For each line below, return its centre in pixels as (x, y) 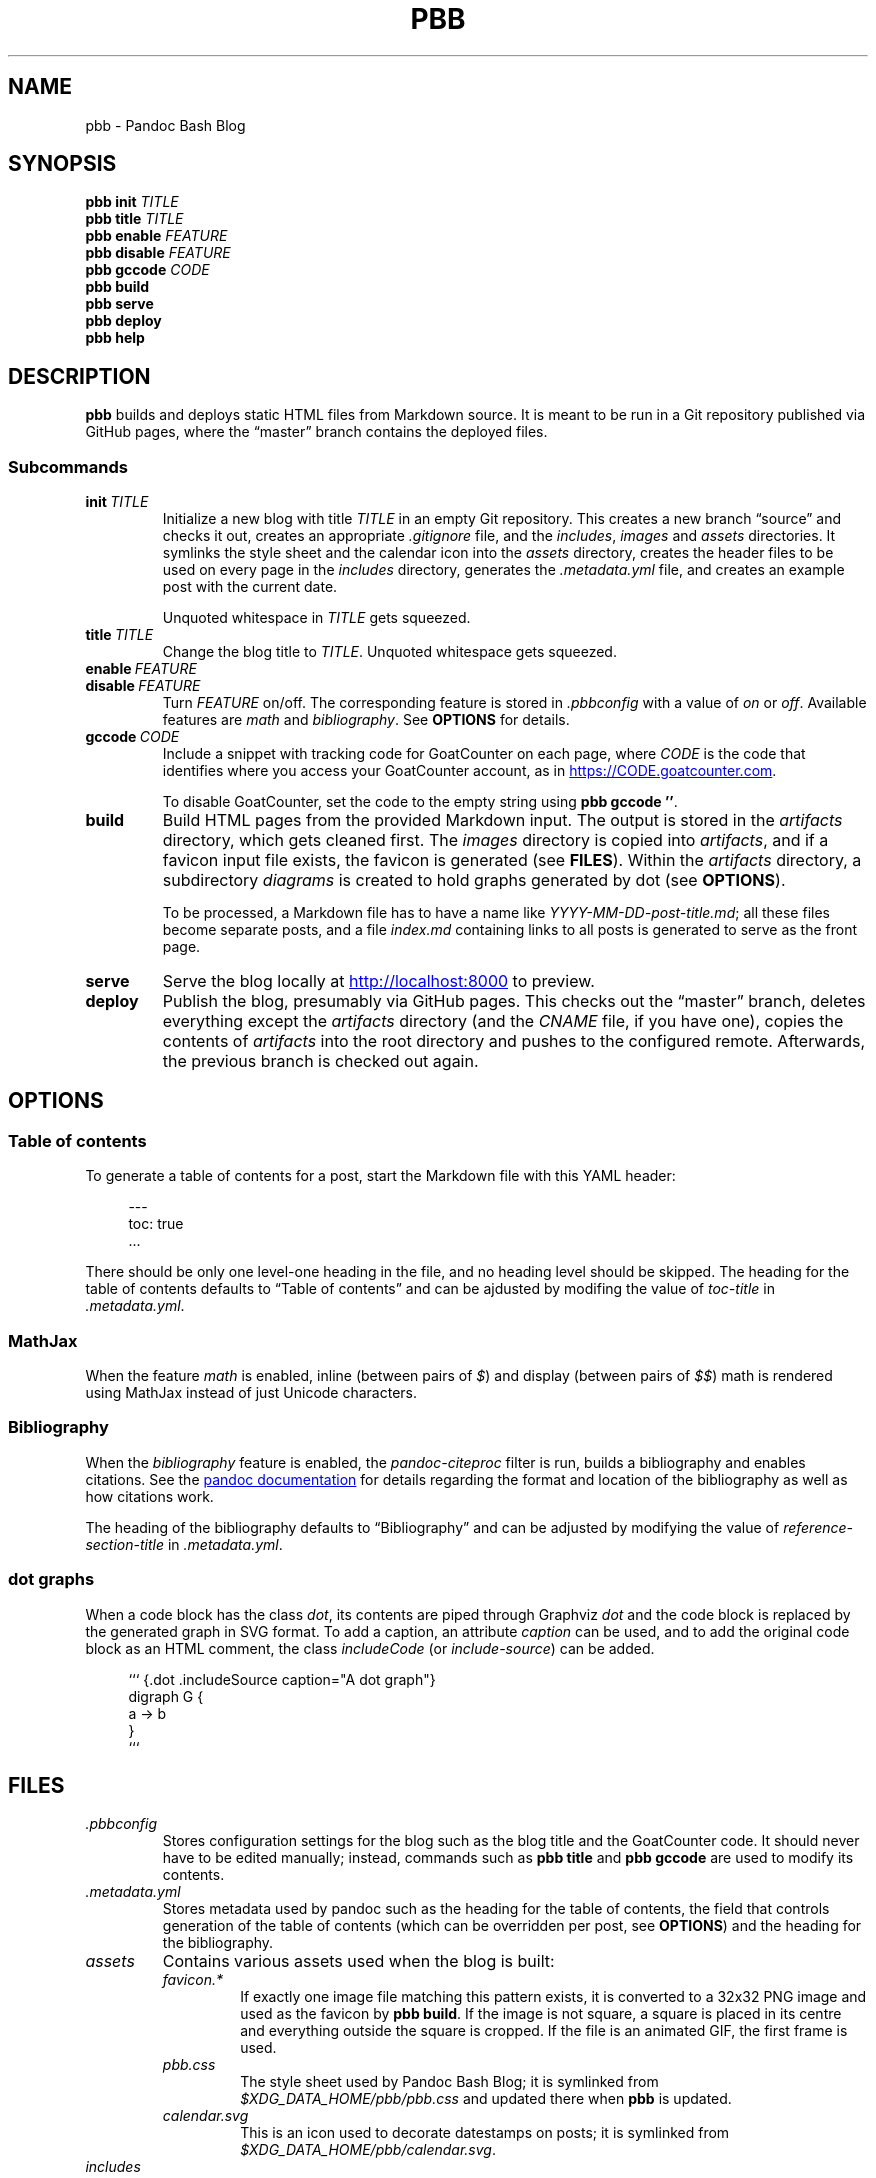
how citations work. (149, 1496)
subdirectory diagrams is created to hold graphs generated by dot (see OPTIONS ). (474, 880)
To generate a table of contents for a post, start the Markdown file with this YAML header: (380, 1176)
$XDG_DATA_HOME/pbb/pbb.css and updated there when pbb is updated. (486, 2099)
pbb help (115, 338)
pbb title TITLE (134, 219)
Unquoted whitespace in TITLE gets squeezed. (316, 618)
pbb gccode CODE (147, 270)
